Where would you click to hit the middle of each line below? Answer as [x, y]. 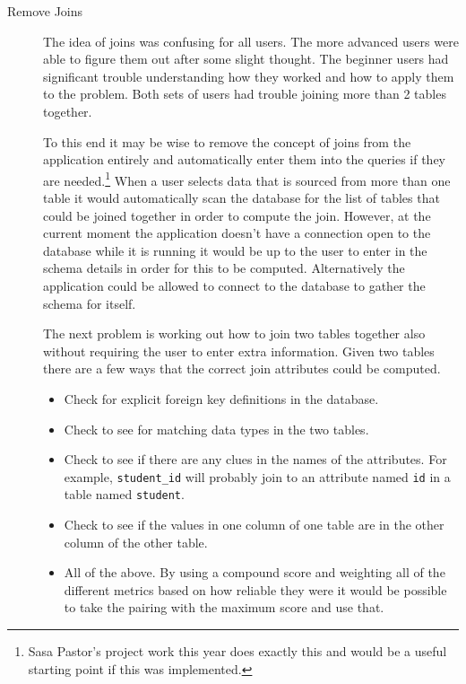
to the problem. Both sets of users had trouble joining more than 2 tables [245, 94]
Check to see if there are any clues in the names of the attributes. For [255, 459]
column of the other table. [136, 542]
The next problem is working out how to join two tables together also [234, 333]
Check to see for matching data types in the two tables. [216, 429]
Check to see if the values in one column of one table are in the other [254, 525]
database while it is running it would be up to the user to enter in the [235, 250]
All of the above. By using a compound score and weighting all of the [255, 572]
